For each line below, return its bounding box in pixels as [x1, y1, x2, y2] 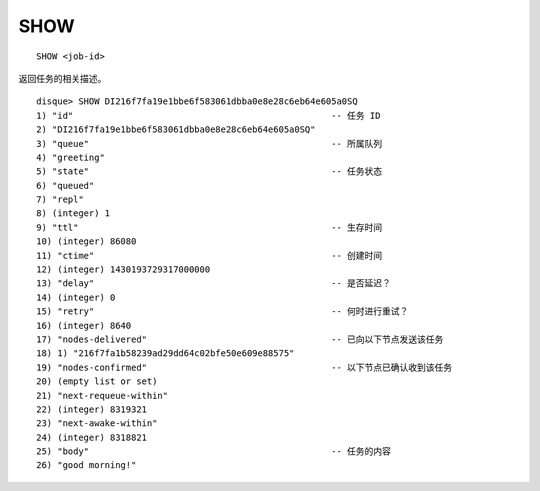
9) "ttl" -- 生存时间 [36, 221, 383, 233]
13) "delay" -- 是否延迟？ [36, 278, 392, 289]
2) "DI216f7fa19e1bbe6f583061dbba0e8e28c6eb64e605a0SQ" [36, 124, 316, 135]
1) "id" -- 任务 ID [36, 110, 381, 121]
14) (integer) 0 [36, 291, 116, 303]
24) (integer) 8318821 [36, 431, 148, 443]
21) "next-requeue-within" [36, 390, 169, 401]
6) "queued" [36, 180, 95, 191]
